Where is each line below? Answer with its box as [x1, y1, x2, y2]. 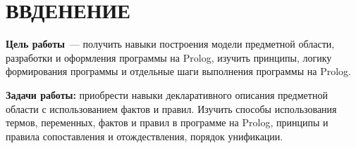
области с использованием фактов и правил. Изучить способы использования [6, 101, 337, 116]
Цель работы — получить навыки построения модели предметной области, [6, 36, 335, 51]
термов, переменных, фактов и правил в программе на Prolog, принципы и [6, 115, 329, 130]
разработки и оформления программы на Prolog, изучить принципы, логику [6, 50, 332, 65]
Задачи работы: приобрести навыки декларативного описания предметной [6, 87, 328, 102]
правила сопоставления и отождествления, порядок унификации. [6, 128, 283, 143]
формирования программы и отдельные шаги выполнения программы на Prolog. [6, 64, 351, 79]
